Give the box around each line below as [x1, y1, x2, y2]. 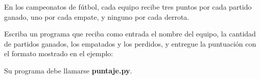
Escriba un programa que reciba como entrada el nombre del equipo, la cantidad [4, 28, 256, 39]
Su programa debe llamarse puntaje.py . [4, 65, 132, 75]
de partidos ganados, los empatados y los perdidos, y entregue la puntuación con [4, 38, 256, 49]
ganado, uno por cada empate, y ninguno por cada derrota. [4, 11, 190, 22]
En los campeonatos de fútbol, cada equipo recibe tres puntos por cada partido [4, 2, 252, 12]
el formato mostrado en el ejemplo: [4, 48, 113, 59]
